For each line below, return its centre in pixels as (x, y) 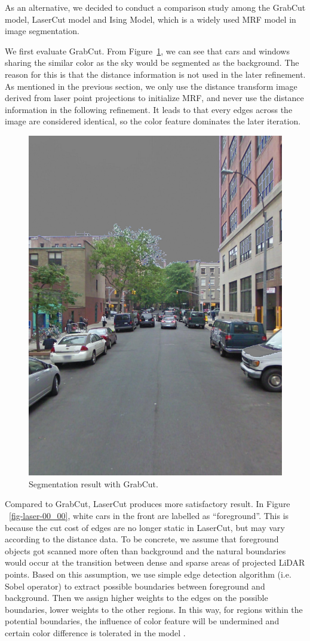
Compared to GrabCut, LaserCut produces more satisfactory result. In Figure (148, 504)
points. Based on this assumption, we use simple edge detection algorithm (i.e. (148, 574)
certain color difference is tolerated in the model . (95, 632)
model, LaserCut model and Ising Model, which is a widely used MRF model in (151, 19)
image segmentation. (42, 31)
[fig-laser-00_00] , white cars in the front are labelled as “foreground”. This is (149, 515)
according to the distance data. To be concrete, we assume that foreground (142, 539)
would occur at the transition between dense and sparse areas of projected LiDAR (155, 562)
